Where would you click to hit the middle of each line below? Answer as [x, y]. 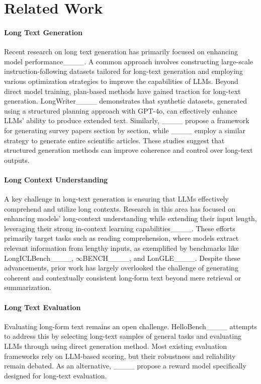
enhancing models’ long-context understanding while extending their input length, [130, 218]
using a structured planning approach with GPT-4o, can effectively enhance [121, 110]
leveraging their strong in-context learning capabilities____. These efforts [120, 228]
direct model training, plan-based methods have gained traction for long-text [122, 91]
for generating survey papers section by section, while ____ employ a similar [125, 130]
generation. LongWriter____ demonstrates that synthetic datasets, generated [125, 101]
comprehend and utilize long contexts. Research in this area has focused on [120, 208]
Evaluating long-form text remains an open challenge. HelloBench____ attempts [131, 326]
